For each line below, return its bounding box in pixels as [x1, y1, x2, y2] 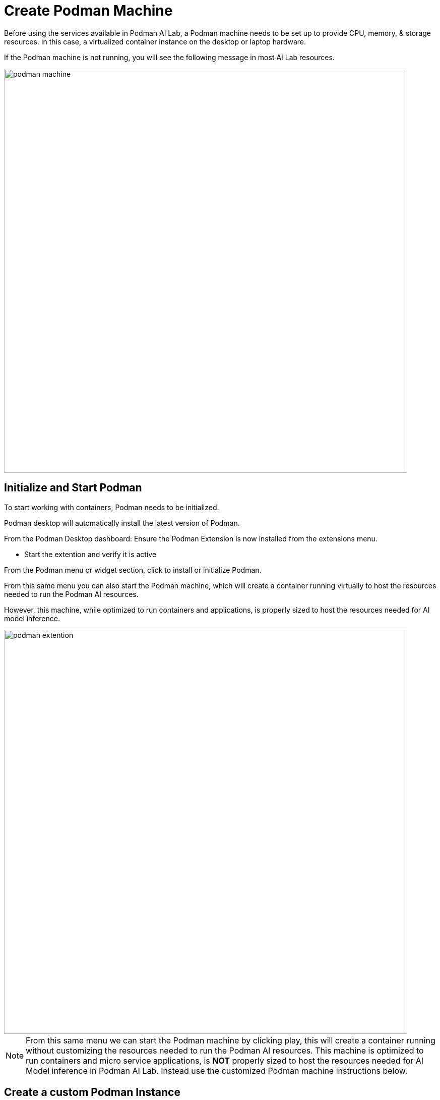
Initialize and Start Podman [4, 481, 142, 494]
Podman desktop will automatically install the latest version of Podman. [4, 518, 240, 527]
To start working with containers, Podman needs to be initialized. [4, 503, 219, 512]
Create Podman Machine [4, 2, 173, 19]
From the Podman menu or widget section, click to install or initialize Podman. [4, 565, 262, 574]
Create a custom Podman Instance [4, 1086, 180, 1099]
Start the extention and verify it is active [24, 549, 157, 559]
